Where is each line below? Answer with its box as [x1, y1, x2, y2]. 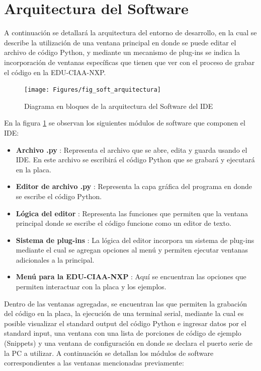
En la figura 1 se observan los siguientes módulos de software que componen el [4, 117, 245, 128]
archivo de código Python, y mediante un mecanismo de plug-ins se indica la [4, 47, 240, 57]
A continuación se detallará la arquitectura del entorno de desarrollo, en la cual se [4, 27, 257, 38]
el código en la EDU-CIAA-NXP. [4, 67, 106, 77]
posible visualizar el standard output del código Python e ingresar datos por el [4, 318, 246, 328]
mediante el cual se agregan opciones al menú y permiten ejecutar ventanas [16, 244, 248, 255]
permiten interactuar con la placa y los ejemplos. [16, 281, 166, 292]
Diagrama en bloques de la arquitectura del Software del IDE [24, 100, 213, 111]
